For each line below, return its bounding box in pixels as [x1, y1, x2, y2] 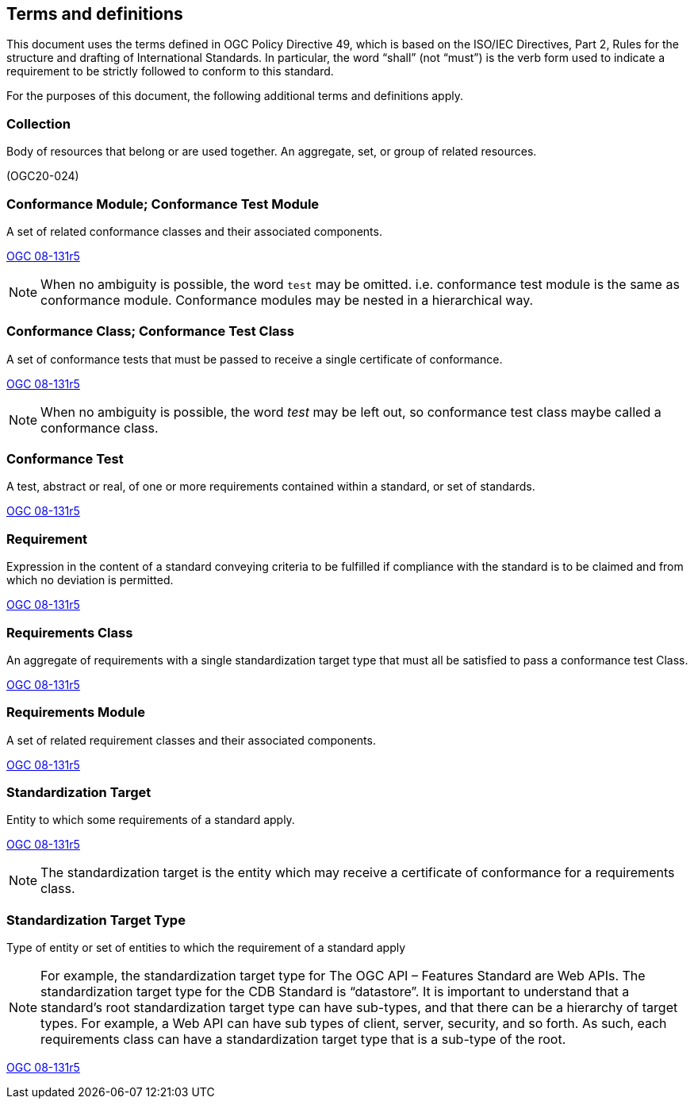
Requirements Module [6, 704, 145, 721]
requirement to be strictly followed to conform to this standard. [6, 64, 334, 79]
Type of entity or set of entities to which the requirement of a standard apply [6, 941, 406, 955]
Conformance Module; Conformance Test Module [6, 195, 320, 212]
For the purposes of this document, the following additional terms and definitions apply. [6, 89, 463, 103]
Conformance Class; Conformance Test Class [6, 323, 294, 340]
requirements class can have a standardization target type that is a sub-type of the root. [40, 1031, 566, 1048]
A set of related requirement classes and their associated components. [6, 733, 376, 747]
